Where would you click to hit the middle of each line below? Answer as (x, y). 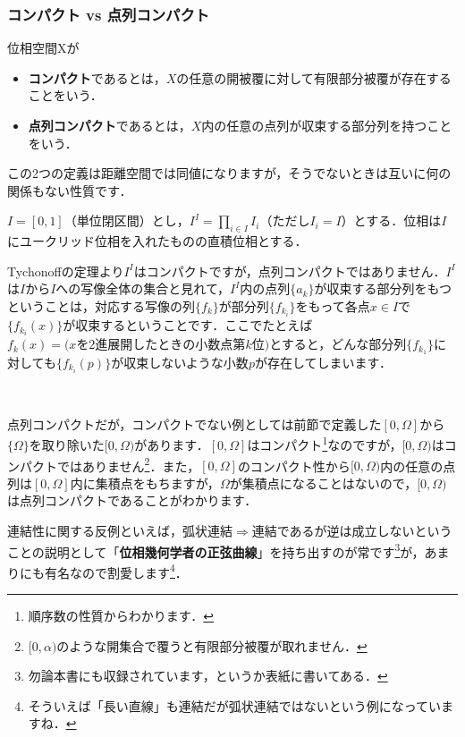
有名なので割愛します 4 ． (116, 571)
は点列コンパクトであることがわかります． (132, 500)
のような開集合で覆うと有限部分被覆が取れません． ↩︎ (212, 645)
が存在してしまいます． (323, 362)
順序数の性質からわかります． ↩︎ (121, 616)
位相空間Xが (43, 48)
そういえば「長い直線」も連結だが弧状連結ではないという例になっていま (241, 705)
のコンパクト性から (294, 466)
